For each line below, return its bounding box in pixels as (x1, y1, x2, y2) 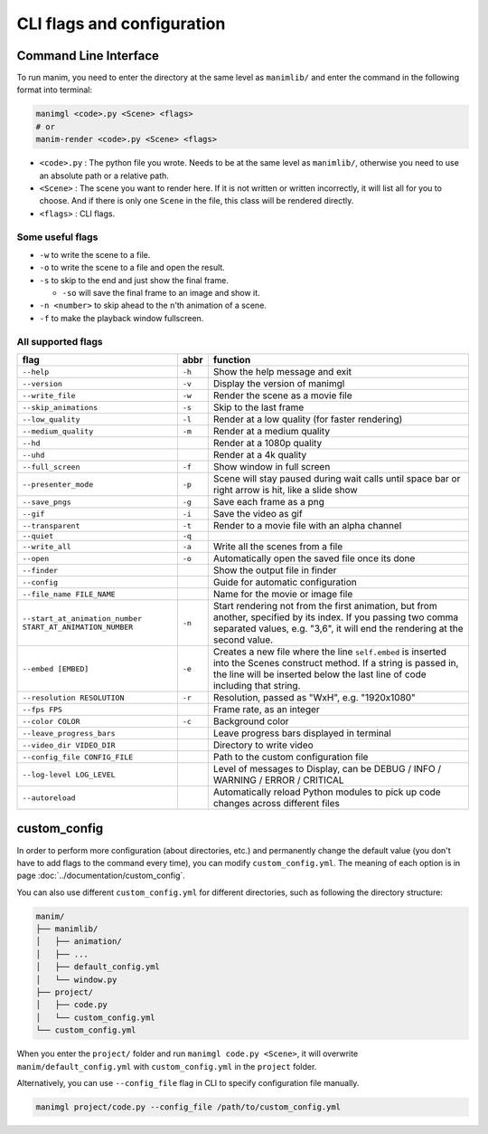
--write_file (22, 390, 76, 400)
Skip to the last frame (212, 401, 305, 414)
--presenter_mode (22, 480, 94, 489)
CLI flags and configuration (16, 14, 226, 33)
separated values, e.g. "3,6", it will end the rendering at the (212, 623, 465, 634)
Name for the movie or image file (212, 588, 353, 600)
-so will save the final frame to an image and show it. (61, 288, 261, 299)
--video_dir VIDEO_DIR (22, 740, 117, 750)
